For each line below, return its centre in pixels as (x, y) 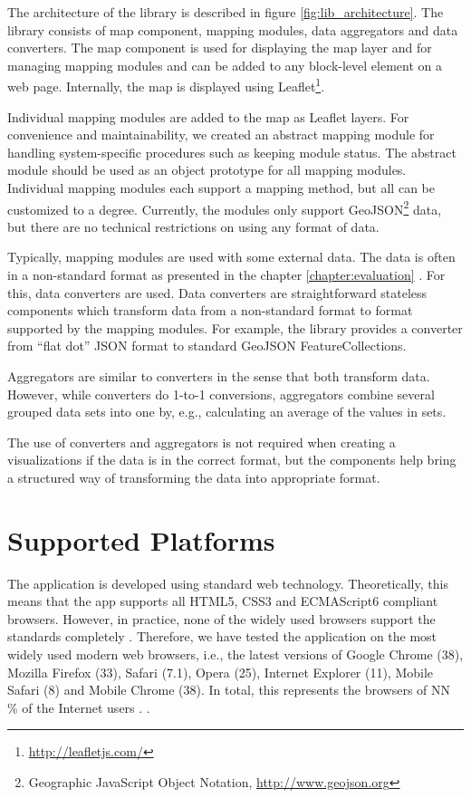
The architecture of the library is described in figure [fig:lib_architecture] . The (226, 12)
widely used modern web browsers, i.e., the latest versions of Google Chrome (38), (235, 654)
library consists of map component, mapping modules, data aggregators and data (233, 29)
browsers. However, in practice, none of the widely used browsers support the (221, 618)
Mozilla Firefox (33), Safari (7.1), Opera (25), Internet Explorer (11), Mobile (221, 672)
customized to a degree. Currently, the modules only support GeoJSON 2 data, (225, 207)
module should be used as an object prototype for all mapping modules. (207, 170)
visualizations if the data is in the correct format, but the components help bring (232, 460)
